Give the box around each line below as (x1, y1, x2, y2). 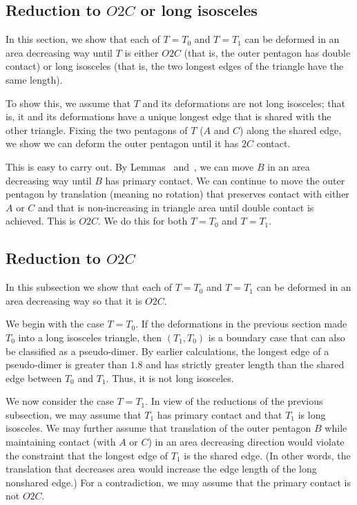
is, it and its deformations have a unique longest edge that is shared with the (6, 109, 331, 124)
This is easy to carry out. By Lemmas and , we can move (6, 159, 254, 173)
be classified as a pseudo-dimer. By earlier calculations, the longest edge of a (6, 343, 329, 358)
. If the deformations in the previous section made (135, 316, 347, 331)
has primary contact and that (157, 407, 282, 421)
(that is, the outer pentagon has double (184, 45, 351, 59)
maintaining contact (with (6, 435, 116, 449)
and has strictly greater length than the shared (146, 357, 345, 372)
